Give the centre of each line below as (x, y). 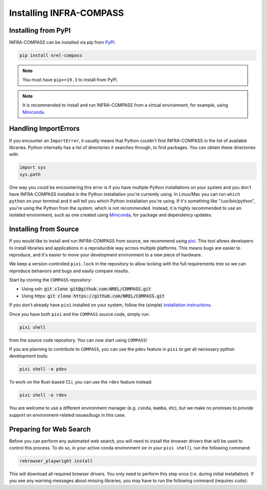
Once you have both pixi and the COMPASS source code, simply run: (79, 314)
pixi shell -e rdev (43, 395)
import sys (33, 168)
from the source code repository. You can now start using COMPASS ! (78, 340)
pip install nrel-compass (51, 55)
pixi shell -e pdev (43, 369)
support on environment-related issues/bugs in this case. (67, 415)
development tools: (29, 356)
